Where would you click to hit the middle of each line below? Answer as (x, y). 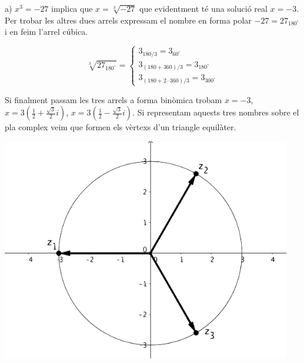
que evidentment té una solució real (203, 8)
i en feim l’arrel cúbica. (46, 32)
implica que (72, 8)
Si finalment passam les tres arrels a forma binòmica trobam (113, 99)
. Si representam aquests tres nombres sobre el (216, 112)
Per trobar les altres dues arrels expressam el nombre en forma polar (128, 20)
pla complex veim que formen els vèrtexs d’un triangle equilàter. (121, 127)
